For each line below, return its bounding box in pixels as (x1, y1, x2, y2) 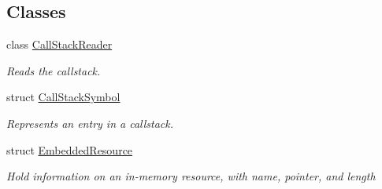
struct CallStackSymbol (6, 89, 121, 105)
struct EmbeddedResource (6, 141, 133, 158)
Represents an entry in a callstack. (6, 114, 174, 131)
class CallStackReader (6, 36, 113, 53)
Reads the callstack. (6, 62, 101, 78)
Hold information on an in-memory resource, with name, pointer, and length (6, 168, 376, 184)
